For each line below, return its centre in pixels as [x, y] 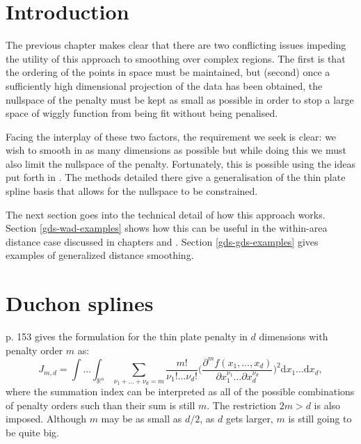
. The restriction [242, 405]
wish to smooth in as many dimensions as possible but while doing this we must [176, 150]
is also [327, 405]
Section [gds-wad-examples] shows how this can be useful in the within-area [167, 228]
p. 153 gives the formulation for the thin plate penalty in [127, 336]
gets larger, [249, 419]
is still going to [320, 419]
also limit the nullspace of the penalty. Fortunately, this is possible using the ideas [180, 163]
